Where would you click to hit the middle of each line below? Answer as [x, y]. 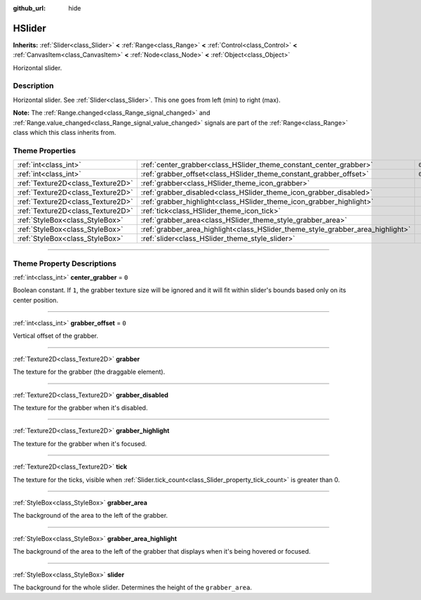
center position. [36, 300]
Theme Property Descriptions [65, 263]
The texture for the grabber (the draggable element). [89, 372]
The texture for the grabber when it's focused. [80, 443]
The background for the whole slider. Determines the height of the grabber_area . [133, 587]
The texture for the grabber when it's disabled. [80, 408]
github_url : [29, 8]
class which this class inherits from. [65, 132]
